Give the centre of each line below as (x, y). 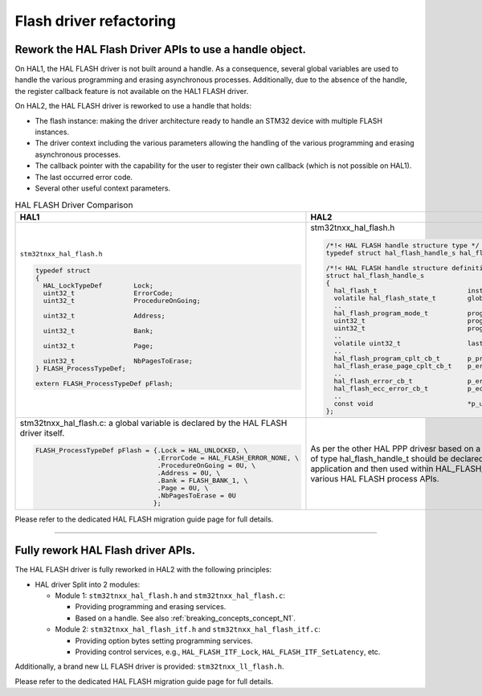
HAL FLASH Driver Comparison (74, 205)
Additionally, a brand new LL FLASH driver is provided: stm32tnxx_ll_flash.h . (149, 666)
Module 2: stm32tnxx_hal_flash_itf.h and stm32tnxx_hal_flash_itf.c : (188, 629)
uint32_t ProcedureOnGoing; (122, 300)
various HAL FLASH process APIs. (375, 478)
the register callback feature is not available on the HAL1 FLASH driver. (132, 91)
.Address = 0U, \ (189, 473)
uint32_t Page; (98, 346)
